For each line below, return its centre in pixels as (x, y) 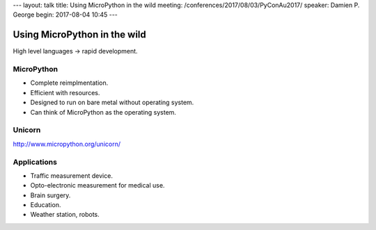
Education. (46, 205)
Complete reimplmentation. (69, 83)
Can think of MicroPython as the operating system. (103, 112)
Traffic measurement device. (71, 175)
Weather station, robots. (65, 215)
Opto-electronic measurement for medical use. (97, 186)
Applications (35, 162)
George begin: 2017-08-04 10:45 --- (65, 15)
